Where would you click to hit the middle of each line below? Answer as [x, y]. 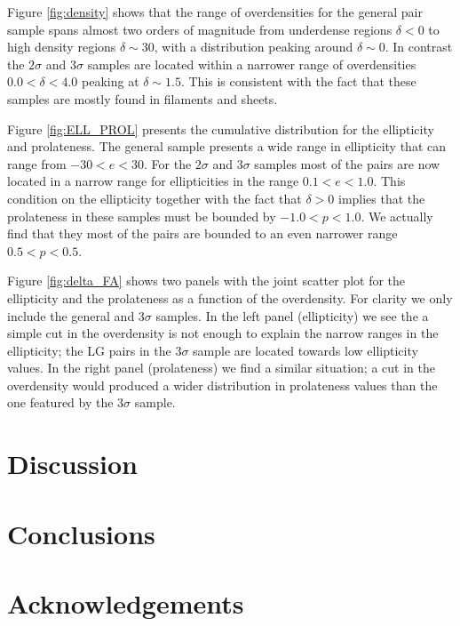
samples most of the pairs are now [347, 163]
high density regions [62, 47]
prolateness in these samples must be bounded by [142, 216]
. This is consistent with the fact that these [298, 81]
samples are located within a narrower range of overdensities [252, 64]
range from [37, 163]
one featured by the [60, 402]
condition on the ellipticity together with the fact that [155, 198]
